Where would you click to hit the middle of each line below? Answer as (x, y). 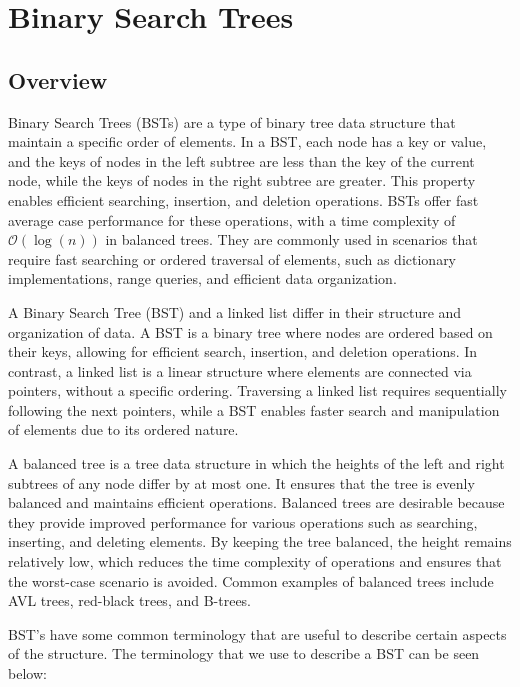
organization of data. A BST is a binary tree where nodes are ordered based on (250, 331)
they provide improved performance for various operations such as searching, (243, 521)
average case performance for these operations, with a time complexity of (232, 219)
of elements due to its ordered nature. (123, 429)
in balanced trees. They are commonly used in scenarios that (291, 239)
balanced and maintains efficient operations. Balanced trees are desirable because (256, 502)
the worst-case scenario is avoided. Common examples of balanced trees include (251, 580)
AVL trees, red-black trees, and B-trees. (130, 600)
